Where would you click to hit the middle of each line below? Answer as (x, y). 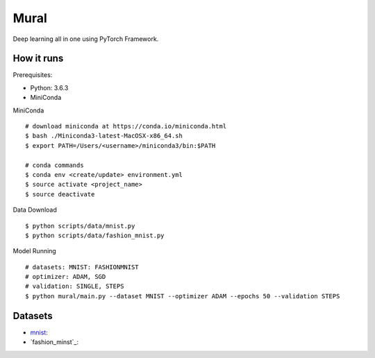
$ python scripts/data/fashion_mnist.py (95, 235)
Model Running (35, 251)
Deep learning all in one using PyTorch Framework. (86, 39)
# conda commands (55, 165)
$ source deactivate (60, 194)
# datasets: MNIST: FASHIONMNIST (82, 267)
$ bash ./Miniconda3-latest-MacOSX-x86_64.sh (104, 136)
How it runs (38, 59)
